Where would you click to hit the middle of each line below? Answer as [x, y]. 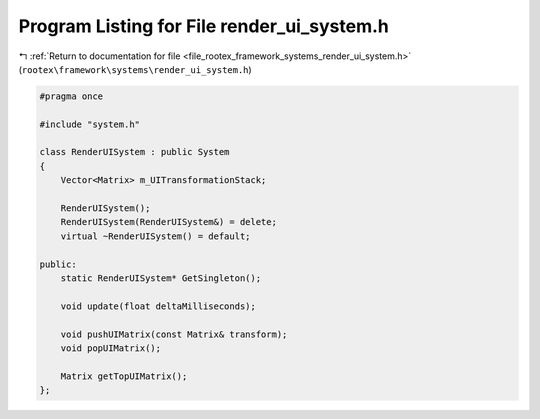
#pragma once [71, 96]
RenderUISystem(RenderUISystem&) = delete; [168, 222]
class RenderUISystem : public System [134, 152]
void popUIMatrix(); [111, 348]
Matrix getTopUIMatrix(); [124, 376]
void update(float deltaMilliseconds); [158, 306]
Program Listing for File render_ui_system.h [204, 26]
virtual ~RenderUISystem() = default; [155, 236]
